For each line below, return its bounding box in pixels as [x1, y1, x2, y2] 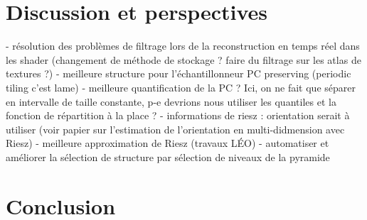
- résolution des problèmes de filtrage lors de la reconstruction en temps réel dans [6, 38, 360, 53]
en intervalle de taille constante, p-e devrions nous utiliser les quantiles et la [6, 94, 336, 109]
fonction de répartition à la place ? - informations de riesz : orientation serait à [6, 108, 350, 123]
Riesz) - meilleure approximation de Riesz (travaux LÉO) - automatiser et [6, 136, 329, 150]
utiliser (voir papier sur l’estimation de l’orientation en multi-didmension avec [6, 121, 345, 136]
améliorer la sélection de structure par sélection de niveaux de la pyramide [6, 149, 330, 164]
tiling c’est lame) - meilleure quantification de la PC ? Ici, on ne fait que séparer [6, 79, 356, 94]
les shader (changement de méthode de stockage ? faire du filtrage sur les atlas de [6, 52, 361, 67]
